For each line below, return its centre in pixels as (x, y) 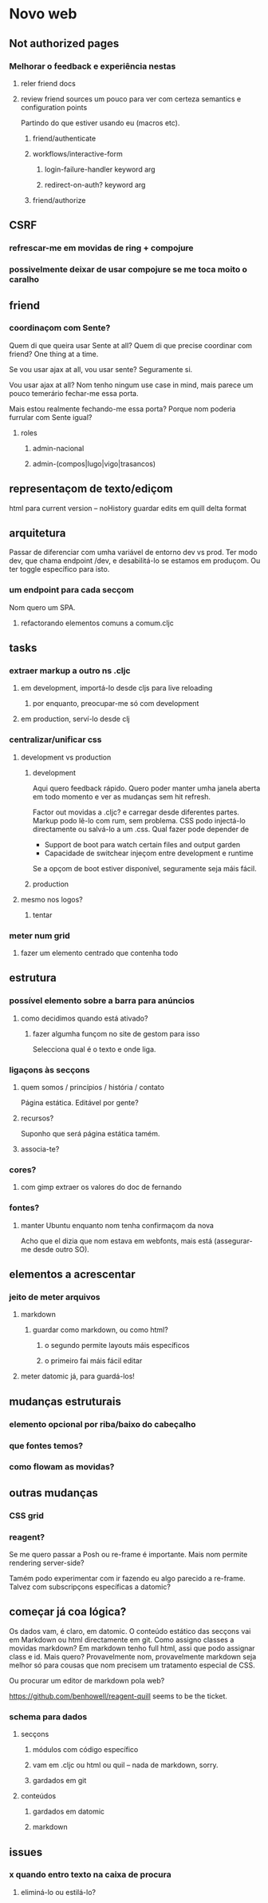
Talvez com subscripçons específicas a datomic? (90, 1587)
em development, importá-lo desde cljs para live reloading (116, 688)
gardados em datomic (69, 1812)
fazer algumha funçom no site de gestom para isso (116, 1033)
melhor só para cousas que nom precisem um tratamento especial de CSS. (132, 1665)
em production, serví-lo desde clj (75, 719)
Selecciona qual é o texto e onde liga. (94, 1049)
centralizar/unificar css (55, 739)
